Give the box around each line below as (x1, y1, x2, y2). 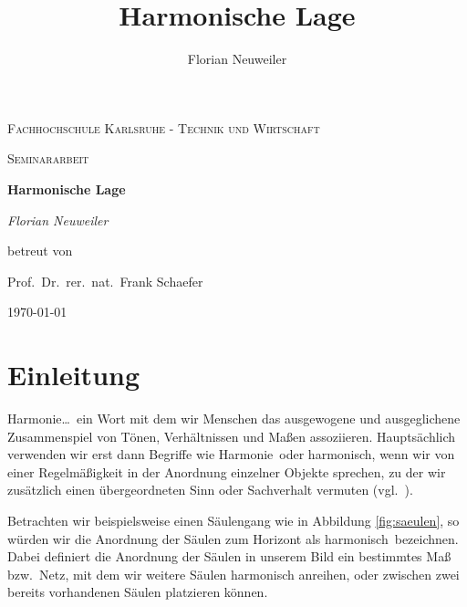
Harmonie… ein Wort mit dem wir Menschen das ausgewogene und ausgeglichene (7, 409, 461, 427)
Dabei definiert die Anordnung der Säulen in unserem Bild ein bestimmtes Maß (7, 547, 451, 566)
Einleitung (7, 356, 140, 393)
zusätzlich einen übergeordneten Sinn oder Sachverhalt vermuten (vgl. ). (7, 480, 413, 499)
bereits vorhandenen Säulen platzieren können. (7, 582, 268, 602)
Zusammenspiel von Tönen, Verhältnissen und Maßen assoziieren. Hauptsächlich (7, 426, 456, 445)
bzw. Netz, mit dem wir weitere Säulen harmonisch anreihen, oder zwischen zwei (7, 564, 460, 583)
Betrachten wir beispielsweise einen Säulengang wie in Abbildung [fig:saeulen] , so (7, 510, 460, 529)
